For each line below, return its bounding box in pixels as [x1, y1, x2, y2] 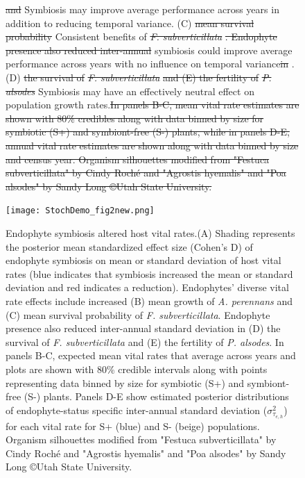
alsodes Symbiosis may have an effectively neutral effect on [6, 83, 254, 98]
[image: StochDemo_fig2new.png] [6, 206, 155, 216]
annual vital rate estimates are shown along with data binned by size [6, 138, 299, 152]
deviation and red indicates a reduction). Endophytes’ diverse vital [6, 280, 289, 295]
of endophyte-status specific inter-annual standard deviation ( [6, 402, 268, 417]
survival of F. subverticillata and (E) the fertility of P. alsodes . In [6, 334, 284, 349]
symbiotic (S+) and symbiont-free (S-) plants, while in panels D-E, [6, 124, 290, 139]
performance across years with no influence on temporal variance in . [6, 56, 295, 71]
